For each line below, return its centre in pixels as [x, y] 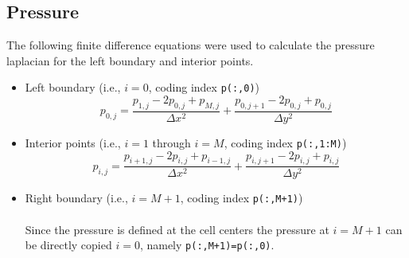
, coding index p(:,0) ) [204, 87]
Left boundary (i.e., [73, 87]
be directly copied [68, 245]
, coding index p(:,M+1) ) [242, 198]
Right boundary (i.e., [76, 198]
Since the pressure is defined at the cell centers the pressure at [177, 229]
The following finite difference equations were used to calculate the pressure [191, 45]
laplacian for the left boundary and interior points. [130, 60]
